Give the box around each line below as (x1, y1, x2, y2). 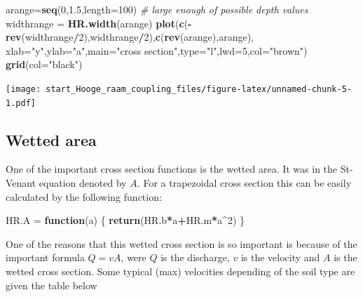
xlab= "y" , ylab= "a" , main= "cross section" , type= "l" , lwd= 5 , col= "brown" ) (6, 43, 308, 58)
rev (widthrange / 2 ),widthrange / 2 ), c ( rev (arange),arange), (6, 29, 254, 44)
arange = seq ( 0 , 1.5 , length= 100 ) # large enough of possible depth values (6, 2, 308, 16)
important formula (6, 250, 85, 265)
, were (121, 250, 146, 265)
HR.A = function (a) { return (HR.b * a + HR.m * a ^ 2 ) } (6, 213, 245, 227)
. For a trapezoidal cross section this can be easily (137, 176, 352, 190)
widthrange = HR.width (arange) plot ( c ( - (6, 15, 192, 30)
